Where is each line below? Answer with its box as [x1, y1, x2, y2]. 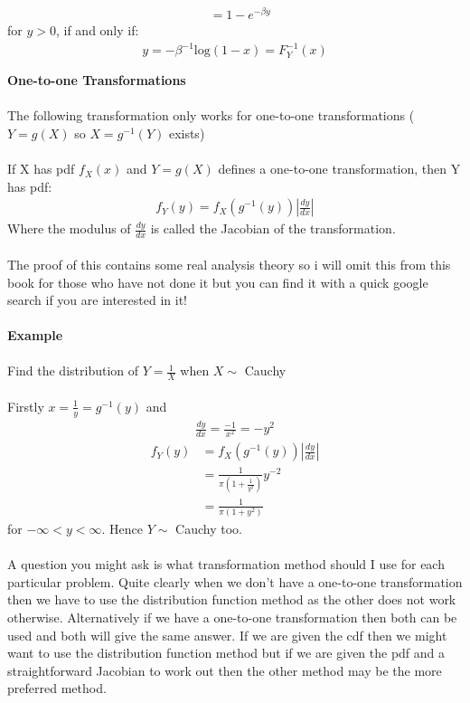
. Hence [101, 518, 144, 537]
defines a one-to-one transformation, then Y [218, 159, 461, 178]
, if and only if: [55, 21, 139, 40]
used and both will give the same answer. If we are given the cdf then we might [7, 625, 447, 644]
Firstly [7, 396, 44, 415]
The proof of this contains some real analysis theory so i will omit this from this [7, 254, 451, 273]
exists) [168, 124, 205, 143]
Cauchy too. [175, 518, 242, 537]
